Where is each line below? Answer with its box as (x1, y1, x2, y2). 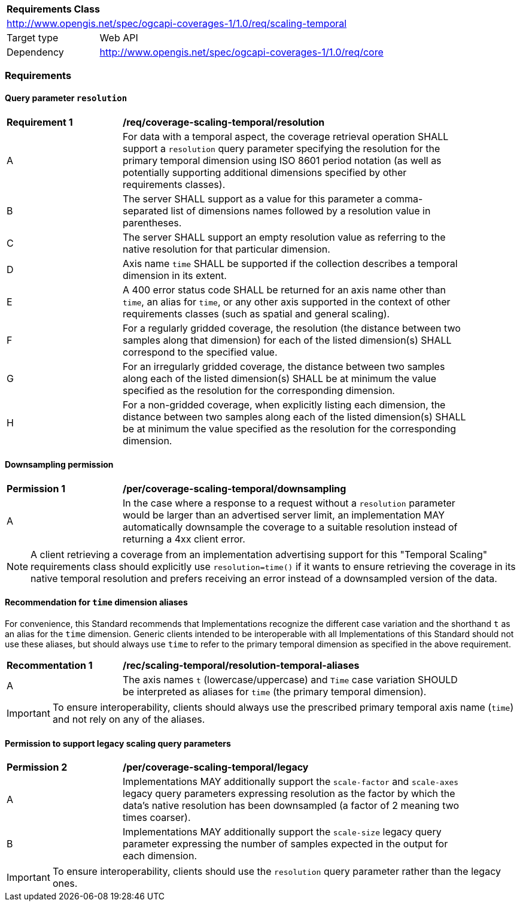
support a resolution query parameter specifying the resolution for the (123, 142, 440, 154)
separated (123, 204, 168, 217)
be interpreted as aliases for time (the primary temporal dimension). (123, 686, 427, 698)
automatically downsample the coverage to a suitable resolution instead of (123, 520, 458, 533)
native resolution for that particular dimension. (123, 243, 330, 255)
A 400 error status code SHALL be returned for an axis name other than (123, 283, 446, 296)
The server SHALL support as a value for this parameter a (123, 192, 382, 205)
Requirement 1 (7, 116, 73, 128)
